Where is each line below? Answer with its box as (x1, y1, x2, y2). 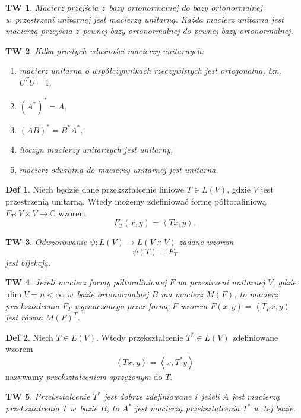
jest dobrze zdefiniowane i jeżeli (104, 390, 220, 403)
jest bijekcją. (5, 256, 51, 268)
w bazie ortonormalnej (66, 287, 149, 300)
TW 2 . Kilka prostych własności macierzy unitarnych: (5, 44, 204, 56)
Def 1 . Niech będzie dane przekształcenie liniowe (5, 183, 185, 196)
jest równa (5, 311, 43, 323)
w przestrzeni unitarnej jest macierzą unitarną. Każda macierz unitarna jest (5, 12, 284, 25)
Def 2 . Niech (5, 331, 53, 343)
